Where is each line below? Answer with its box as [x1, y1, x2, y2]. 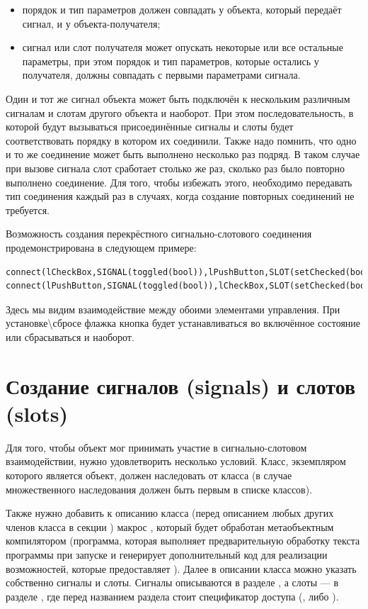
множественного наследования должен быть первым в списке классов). [6, 481, 313, 496]
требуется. [6, 202, 50, 217]
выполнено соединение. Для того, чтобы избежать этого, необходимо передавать [6, 174, 352, 189]
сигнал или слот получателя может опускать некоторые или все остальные [22, 40, 343, 55]
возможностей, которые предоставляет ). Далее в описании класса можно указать [6, 561, 357, 576]
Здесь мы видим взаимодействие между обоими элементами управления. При [6, 301, 340, 316]
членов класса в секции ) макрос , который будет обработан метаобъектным [6, 519, 334, 534]
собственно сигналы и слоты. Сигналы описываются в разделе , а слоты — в [6, 575, 339, 590]
